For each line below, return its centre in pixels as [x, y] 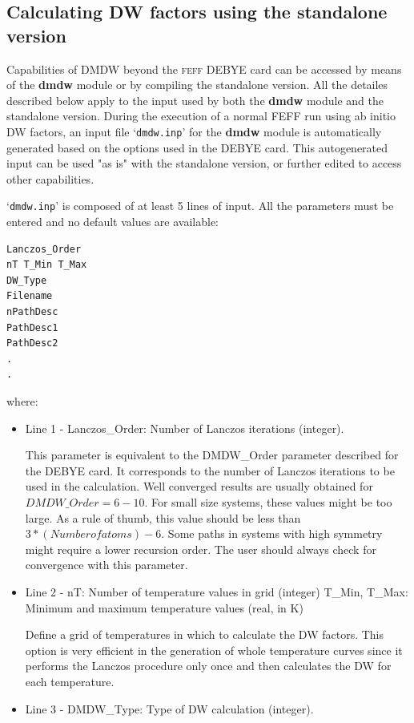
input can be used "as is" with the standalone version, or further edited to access [204, 163]
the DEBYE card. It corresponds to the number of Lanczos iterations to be [210, 470]
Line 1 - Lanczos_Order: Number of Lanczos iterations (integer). [185, 428]
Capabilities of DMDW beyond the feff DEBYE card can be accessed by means [204, 69]
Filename [30, 296]
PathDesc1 [32, 327]
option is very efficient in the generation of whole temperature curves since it [214, 650]
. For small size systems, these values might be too [268, 501]
